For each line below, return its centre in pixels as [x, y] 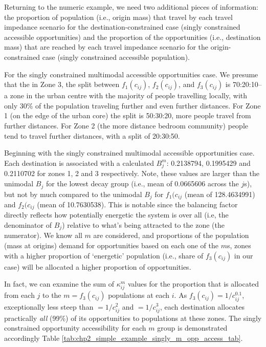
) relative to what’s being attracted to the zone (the [143, 225]
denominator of [28, 225]
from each [19, 295]
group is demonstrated [192, 328]
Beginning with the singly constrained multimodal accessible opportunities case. [129, 153]
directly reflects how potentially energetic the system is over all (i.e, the [116, 215]
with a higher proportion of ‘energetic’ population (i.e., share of [104, 255]
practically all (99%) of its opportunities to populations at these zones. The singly [133, 318]
